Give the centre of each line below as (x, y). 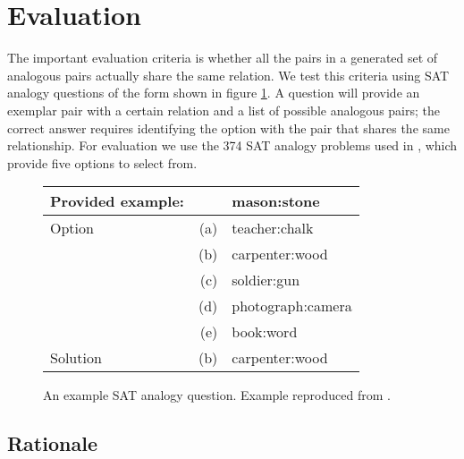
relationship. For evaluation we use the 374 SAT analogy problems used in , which (232, 145)
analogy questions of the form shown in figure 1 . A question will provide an (214, 93)
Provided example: (117, 201)
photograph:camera (292, 306)
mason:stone (276, 201)
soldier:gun (266, 280)
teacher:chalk (273, 228)
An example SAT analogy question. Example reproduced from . (217, 395)
